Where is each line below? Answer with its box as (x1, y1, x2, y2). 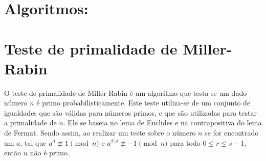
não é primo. (30, 147, 70, 158)
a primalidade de (4, 117, 57, 128)
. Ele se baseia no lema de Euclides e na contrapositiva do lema (63, 117, 262, 128)
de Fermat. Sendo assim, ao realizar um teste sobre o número (4, 127, 196, 138)
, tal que (20, 137, 47, 148)
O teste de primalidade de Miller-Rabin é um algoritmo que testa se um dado (4, 87, 247, 98)
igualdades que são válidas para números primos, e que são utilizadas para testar (4, 107, 257, 118)
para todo (170, 137, 201, 148)
